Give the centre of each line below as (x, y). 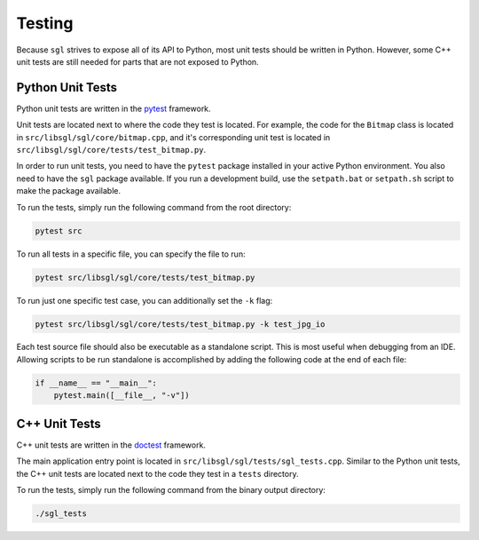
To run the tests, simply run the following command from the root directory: (154, 207)
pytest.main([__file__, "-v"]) (122, 396)
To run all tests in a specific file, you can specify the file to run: (131, 254)
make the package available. (69, 191)
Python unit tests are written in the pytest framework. (114, 108)
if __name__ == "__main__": (96, 383)
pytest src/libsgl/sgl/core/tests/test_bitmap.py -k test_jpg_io (180, 324)
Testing (45, 23)
